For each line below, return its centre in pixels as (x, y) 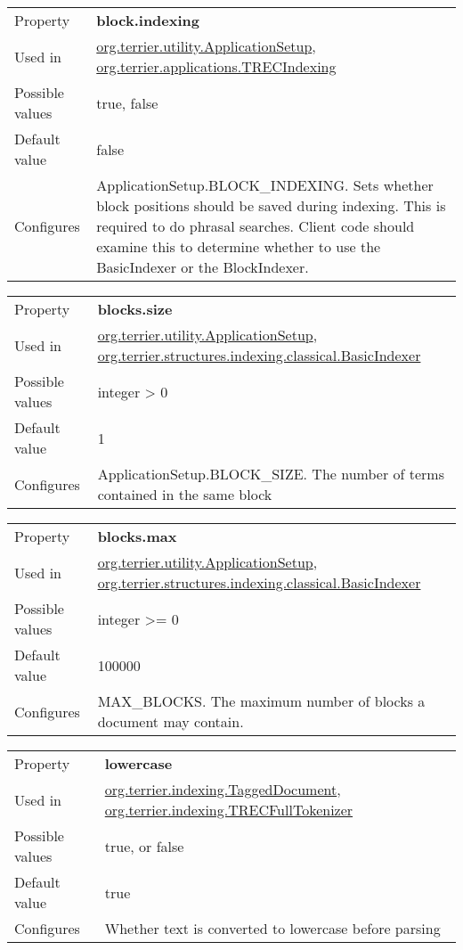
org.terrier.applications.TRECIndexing (216, 66)
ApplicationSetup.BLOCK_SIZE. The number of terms (271, 474)
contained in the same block (185, 494)
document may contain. (171, 721)
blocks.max (137, 536)
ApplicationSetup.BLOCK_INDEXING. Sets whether (265, 185)
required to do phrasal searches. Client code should (256, 226)
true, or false (144, 846)
